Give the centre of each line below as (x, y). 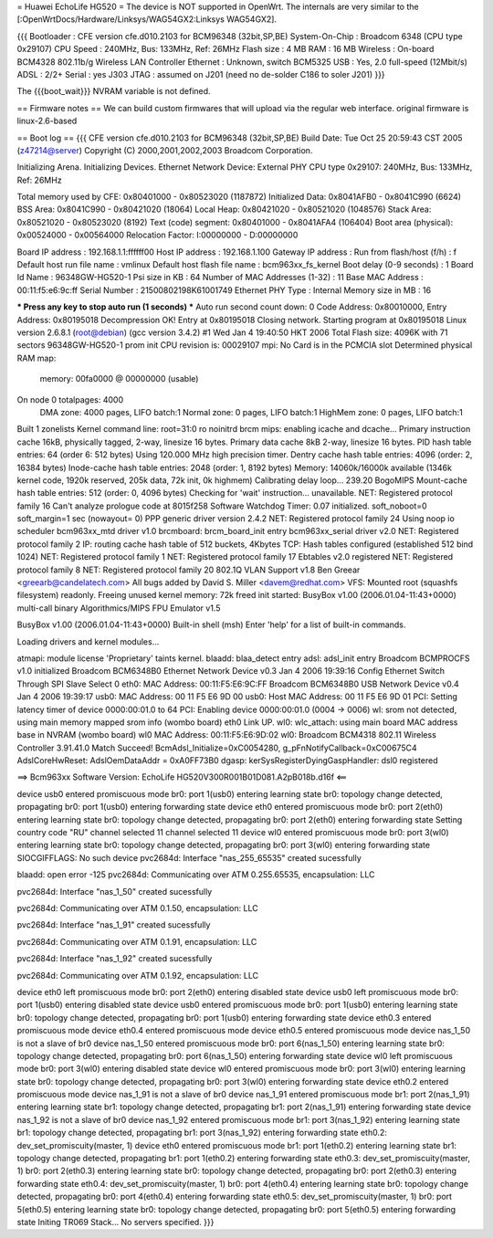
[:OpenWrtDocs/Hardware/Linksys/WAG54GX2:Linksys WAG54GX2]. (147, 19)
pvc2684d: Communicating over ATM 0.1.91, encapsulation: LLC (137, 941)
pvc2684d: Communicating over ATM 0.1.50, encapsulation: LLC (138, 908)
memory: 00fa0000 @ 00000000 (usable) (119, 379)
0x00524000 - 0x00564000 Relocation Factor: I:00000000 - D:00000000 (157, 235)
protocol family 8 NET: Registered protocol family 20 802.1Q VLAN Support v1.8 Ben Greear (189, 570)
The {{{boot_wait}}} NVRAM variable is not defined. (114, 91)
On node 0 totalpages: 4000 (70, 399)
